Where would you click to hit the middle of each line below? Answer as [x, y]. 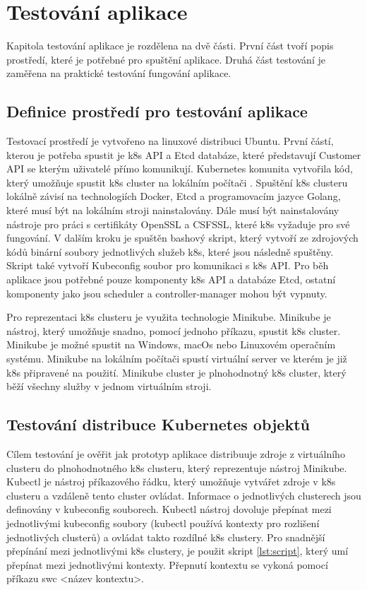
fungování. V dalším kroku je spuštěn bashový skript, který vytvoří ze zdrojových [182, 238]
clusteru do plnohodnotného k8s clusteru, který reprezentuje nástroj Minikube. [177, 467]
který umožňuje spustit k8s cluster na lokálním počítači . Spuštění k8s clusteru [177, 182]
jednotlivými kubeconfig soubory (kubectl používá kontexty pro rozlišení [163, 523]
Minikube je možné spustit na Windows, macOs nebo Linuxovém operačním [171, 344]
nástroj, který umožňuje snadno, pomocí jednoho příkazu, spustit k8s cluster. [174, 330]
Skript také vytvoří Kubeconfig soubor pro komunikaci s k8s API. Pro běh [168, 265]
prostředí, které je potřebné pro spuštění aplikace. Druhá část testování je [166, 59]
